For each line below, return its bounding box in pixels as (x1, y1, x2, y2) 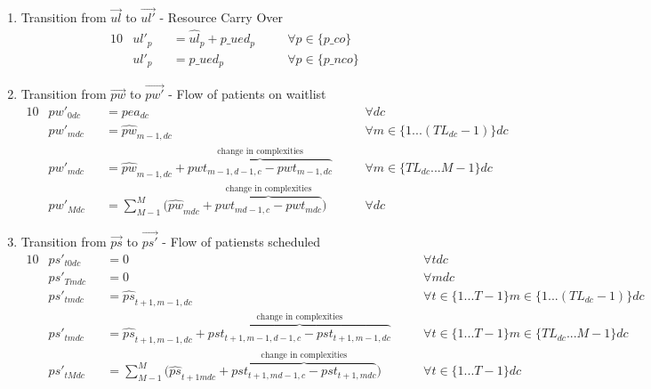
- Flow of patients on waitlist (168, 85, 326, 103)
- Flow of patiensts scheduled (162, 232, 321, 251)
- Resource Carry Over (159, 8, 283, 27)
